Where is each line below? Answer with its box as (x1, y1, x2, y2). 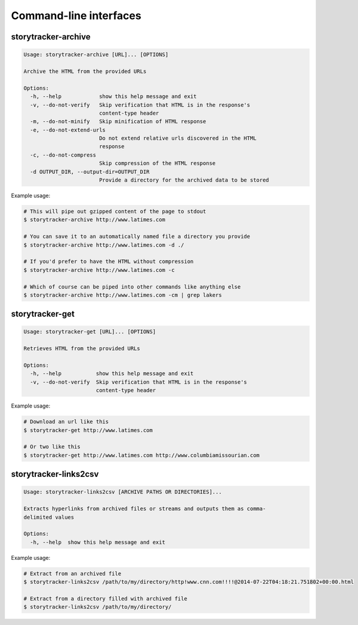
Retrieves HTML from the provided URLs (23, 345, 140, 352)
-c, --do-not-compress (30, 151, 97, 158)
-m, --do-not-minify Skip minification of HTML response (30, 118, 206, 125)
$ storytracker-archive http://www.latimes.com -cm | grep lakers (23, 292, 222, 298)
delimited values (23, 514, 75, 520)
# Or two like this (23, 443, 81, 451)
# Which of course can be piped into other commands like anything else (23, 283, 241, 290)
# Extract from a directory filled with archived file (23, 595, 187, 602)
